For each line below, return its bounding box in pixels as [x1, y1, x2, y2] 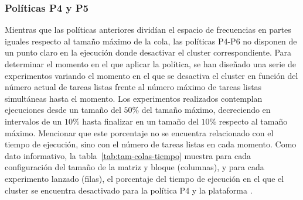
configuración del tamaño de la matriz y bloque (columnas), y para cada [5, 161, 264, 173]
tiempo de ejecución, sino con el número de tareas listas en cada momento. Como [5, 138, 297, 150]
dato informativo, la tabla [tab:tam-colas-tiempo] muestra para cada [5, 149, 251, 161]
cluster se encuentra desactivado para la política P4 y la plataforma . [5, 184, 253, 196]
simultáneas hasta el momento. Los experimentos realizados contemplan [5, 92, 263, 104]
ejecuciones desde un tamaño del [5, 104, 121, 116]
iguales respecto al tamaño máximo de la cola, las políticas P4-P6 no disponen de [5, 35, 297, 47]
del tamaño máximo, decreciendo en [141, 104, 271, 116]
